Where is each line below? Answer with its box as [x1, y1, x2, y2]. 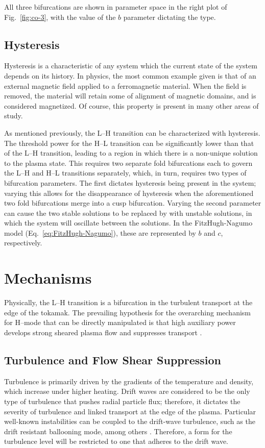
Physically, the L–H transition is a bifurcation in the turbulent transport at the [4, 297, 253, 308]
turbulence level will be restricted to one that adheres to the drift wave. [4, 436, 228, 446]
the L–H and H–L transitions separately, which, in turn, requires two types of [4, 167, 247, 178]
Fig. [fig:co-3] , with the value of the [4, 11, 116, 22]
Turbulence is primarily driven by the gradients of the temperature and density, [4, 376, 254, 386]
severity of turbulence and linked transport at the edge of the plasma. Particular [4, 406, 256, 416]
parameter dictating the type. [123, 11, 216, 22]
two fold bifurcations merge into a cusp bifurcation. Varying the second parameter [4, 197, 261, 208]
